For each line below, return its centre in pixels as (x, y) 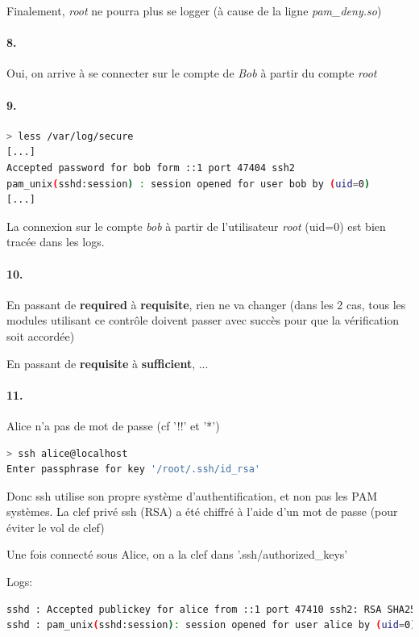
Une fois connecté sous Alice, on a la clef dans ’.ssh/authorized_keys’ (177, 554)
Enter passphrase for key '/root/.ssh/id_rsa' (134, 469)
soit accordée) (41, 335)
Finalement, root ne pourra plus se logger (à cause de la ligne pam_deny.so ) (194, 10)
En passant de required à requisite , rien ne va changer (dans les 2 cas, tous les (206, 304)
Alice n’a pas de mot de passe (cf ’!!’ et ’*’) (113, 425)
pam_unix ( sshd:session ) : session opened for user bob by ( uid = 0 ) (189, 184)
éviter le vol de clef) (56, 527)
